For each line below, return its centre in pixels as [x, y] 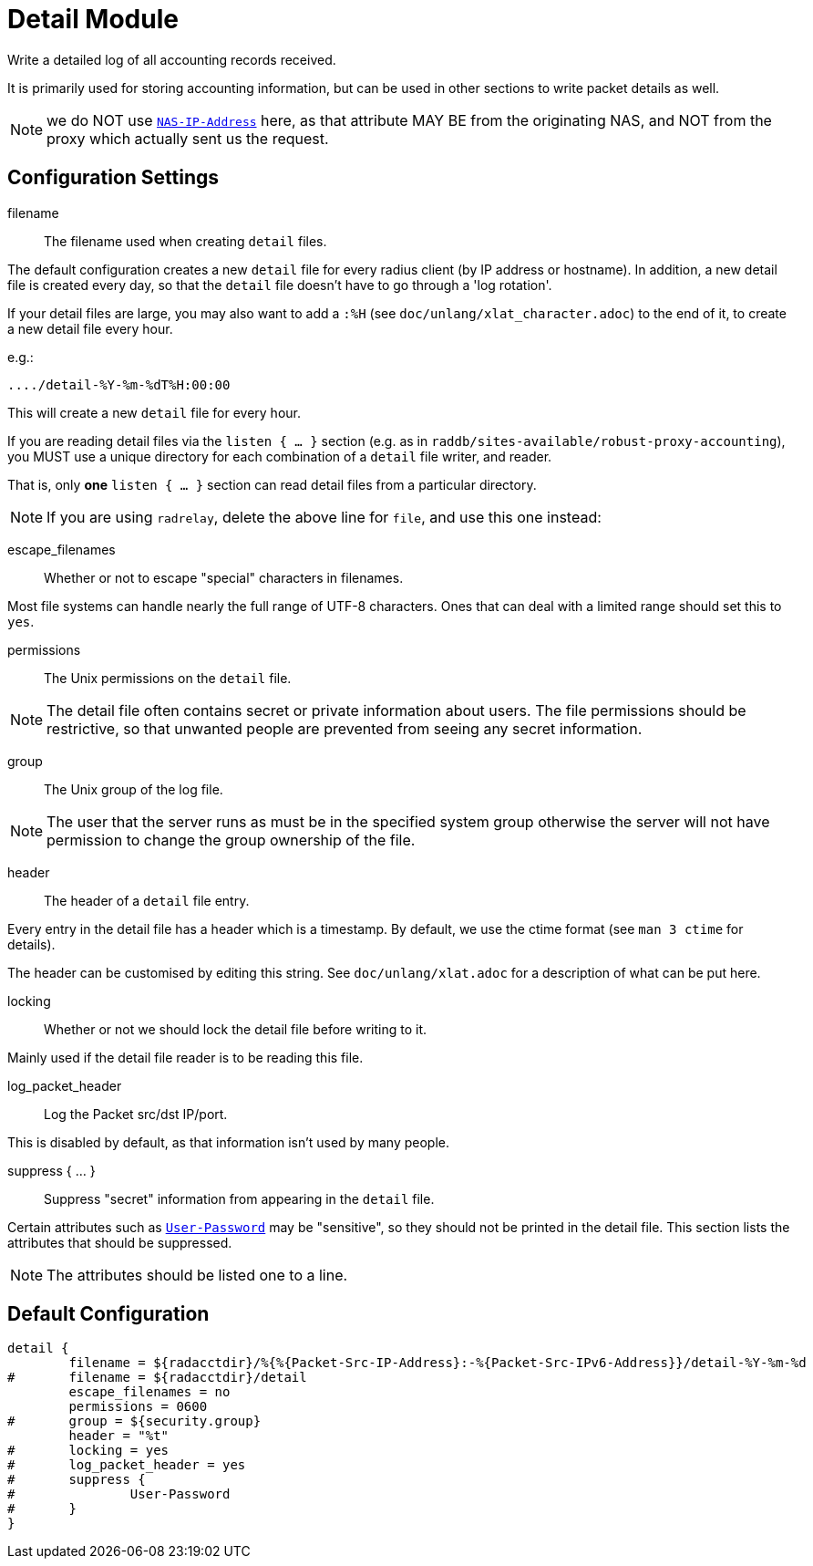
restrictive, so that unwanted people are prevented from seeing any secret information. [345, 728]
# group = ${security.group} [134, 1421]
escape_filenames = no [149, 1392]
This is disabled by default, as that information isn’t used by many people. [229, 1142]
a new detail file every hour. [90, 328]
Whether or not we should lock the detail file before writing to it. [236, 1029]
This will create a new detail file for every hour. [154, 412]
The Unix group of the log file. [134, 789]
